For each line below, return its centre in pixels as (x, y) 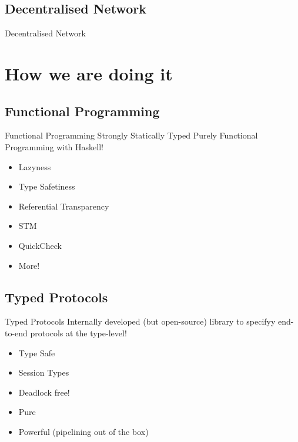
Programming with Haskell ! (54, 146)
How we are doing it (89, 73)
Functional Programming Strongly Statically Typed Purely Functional (131, 135)
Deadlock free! (44, 392)
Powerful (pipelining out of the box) (83, 431)
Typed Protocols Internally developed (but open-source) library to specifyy (140, 321)
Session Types (44, 372)
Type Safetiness (47, 186)
